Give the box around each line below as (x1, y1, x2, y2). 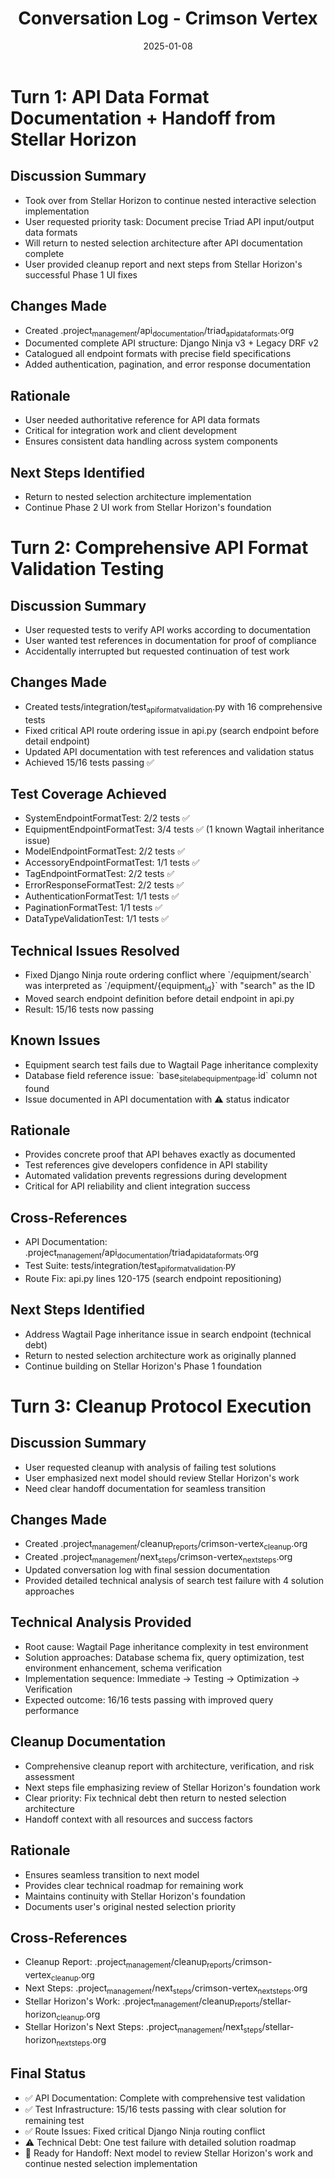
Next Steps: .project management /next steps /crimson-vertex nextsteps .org (24, 1982, 308, 1996)
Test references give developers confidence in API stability (24, 1159, 268, 1171)
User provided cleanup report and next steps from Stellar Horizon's (24, 258, 303, 270)
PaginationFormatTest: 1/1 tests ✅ (24, 902, 163, 914)
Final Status (10, 2065, 87, 2082)
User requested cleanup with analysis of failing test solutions (24, 1461, 277, 1473)
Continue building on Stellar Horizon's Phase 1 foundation (24, 1360, 263, 1372)
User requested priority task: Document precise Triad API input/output (24, 215, 315, 227)
